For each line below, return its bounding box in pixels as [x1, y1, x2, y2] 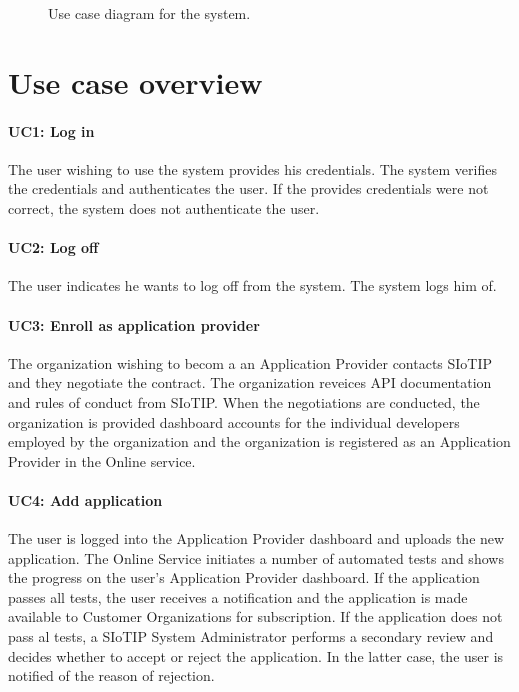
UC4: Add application [8, 489, 163, 510]
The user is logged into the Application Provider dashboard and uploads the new [8, 528, 505, 549]
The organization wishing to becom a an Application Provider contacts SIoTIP [8, 352, 493, 373]
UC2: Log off [8, 237, 99, 258]
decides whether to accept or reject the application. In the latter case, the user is [8, 645, 504, 666]
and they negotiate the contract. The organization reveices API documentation [8, 372, 492, 393]
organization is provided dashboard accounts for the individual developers [8, 411, 460, 432]
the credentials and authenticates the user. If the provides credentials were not [8, 178, 489, 199]
